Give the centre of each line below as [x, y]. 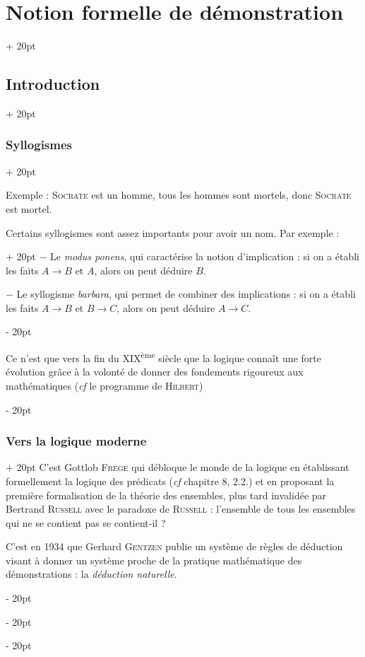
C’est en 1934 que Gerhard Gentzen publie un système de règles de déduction [174, 546]
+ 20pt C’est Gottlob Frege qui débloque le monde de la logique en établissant [178, 467]
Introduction [53, 84]
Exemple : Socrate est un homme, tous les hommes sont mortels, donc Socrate [179, 195]
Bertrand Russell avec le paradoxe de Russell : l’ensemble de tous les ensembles [181, 509]
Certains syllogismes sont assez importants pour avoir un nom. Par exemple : [173, 232]
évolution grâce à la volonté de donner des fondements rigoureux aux [155, 372]
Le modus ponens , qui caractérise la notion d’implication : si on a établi [205, 256]
